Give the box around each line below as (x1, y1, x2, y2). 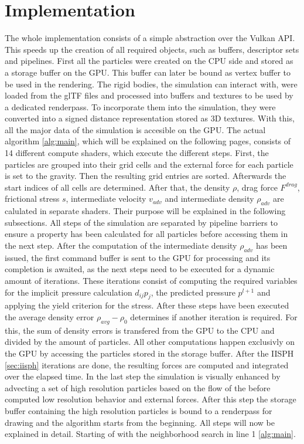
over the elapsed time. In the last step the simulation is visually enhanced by (5, 370, 281, 382)
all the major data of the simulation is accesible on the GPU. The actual (5, 123, 266, 135)
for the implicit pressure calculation (5, 286, 132, 298)
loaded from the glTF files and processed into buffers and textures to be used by (5, 89, 293, 101)
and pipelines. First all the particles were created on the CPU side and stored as (5, 55, 293, 67)
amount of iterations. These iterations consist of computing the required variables (5, 274, 298, 286)
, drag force (237, 181, 278, 193)
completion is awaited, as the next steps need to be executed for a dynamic (5, 263, 275, 275)
